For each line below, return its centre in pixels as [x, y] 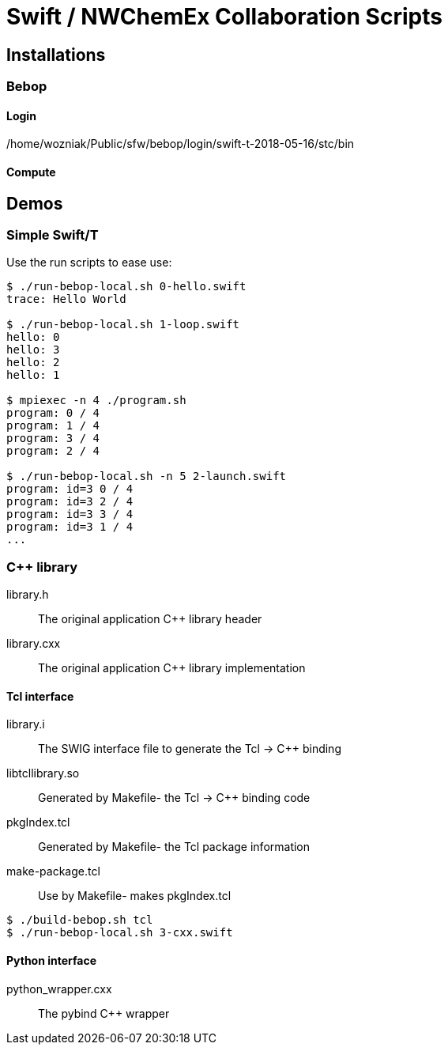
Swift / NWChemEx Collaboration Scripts [224, 17]
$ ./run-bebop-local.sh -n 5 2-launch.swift [147, 476]
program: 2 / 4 [53, 451]
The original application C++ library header [150, 619]
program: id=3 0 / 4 [70, 489]
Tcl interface [40, 696]
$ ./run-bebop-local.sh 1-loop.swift [123, 325]
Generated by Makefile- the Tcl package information [174, 847]
